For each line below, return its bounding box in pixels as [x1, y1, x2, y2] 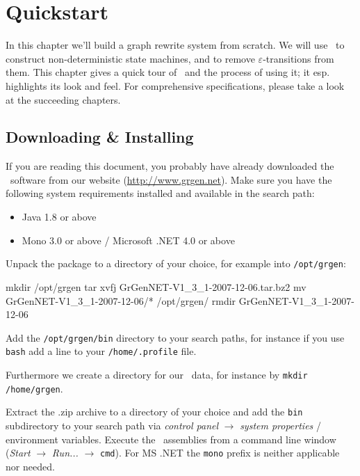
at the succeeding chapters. [6, 92, 121, 106]
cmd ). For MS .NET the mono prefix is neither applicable [99, 445, 340, 460]
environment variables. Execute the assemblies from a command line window [6, 431, 336, 446]
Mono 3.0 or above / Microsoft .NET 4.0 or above [22, 232, 235, 247]
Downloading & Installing [6, 126, 194, 148]
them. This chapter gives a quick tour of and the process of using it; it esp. [6, 65, 330, 79]
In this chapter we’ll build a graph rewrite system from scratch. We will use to [6, 38, 345, 52]
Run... [51, 445, 79, 460]
